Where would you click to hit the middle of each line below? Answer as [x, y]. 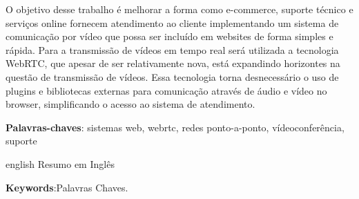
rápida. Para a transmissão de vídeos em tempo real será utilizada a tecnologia [172, 49]
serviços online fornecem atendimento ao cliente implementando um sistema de [172, 22]
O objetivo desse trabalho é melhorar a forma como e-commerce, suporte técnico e [179, 9]
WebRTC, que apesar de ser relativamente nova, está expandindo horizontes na [173, 63]
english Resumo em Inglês [60, 163]
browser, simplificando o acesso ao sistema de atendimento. [130, 104]
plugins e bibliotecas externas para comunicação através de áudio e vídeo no [166, 90]
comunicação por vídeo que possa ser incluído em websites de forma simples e [169, 36]
